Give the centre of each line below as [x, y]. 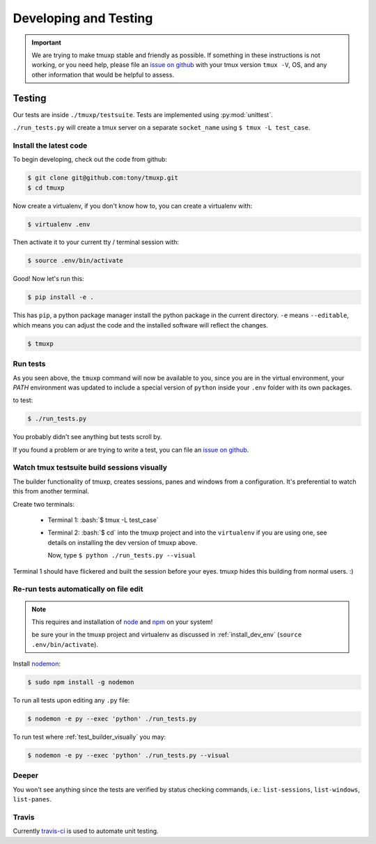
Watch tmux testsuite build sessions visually [90, 468]
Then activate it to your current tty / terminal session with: [96, 242]
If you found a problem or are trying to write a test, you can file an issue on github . [131, 450]
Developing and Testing [83, 18]
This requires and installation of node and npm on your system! [122, 622]
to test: [23, 400]
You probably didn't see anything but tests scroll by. [87, 437]
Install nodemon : [37, 664]
